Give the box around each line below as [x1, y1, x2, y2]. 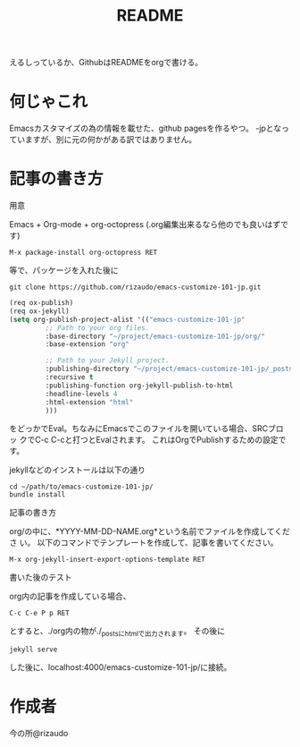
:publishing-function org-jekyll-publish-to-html [45, 381, 234, 390]
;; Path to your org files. [45, 323, 150, 332]
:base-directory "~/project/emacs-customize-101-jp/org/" [45, 332, 266, 341]
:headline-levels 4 [45, 389, 118, 398]
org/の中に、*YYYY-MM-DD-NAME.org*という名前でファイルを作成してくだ [9, 526, 290, 537]
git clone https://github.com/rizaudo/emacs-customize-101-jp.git [9, 283, 262, 292]
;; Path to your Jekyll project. [45, 356, 170, 365]
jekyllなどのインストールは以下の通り [9, 464, 146, 475]
